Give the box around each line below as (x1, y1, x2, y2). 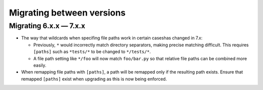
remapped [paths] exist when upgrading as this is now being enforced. (21, 76, 167, 82)
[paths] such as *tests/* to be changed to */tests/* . (33, 49, 151, 54)
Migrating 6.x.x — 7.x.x (9, 21, 85, 30)
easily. (33, 62, 46, 68)
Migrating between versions (9, 7, 126, 18)
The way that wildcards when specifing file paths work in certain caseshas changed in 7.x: (21, 35, 203, 41)
